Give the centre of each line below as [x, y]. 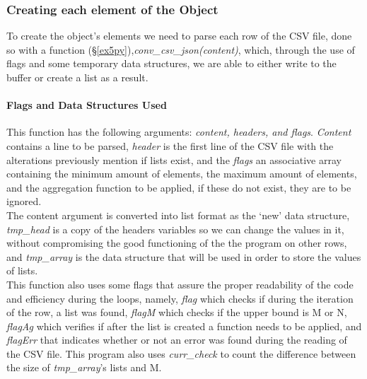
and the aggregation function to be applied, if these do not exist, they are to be [179, 187]
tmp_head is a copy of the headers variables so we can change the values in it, [175, 229]
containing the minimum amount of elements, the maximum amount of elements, [182, 174]
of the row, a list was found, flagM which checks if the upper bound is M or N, [177, 312]
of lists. [22, 270]
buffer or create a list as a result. [77, 77]
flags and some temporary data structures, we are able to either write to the [171, 63]
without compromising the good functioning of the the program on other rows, [177, 243]
